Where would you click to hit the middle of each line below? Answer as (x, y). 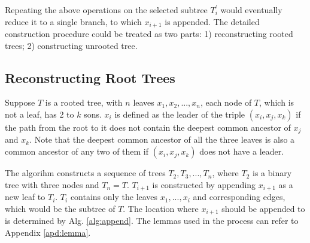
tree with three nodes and (52, 184)
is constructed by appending (204, 184)
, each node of (226, 102)
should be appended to (263, 208)
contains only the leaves (114, 197)
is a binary (272, 173)
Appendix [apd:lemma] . (48, 232)
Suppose (20, 102)
